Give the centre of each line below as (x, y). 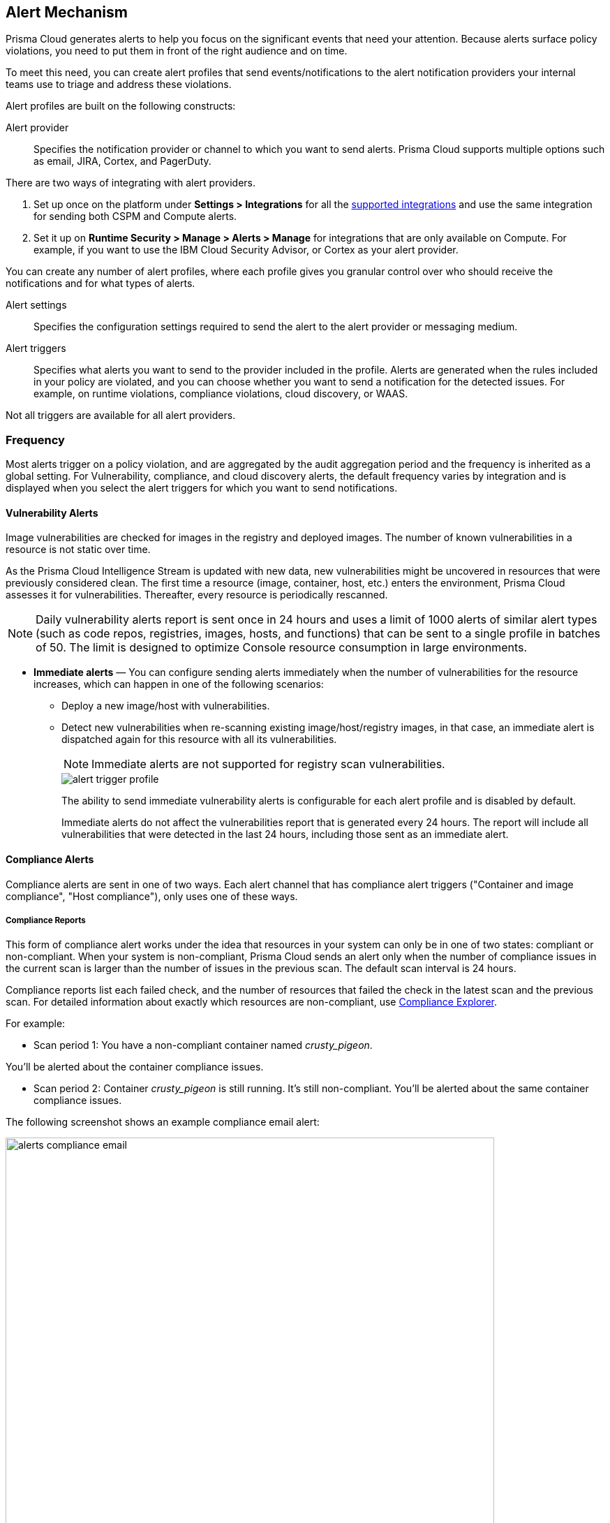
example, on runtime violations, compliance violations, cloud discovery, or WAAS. (221, 394)
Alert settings (36, 305)
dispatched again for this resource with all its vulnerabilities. (199, 740)
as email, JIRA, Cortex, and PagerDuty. (122, 161)
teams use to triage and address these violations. (119, 84)
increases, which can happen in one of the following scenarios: (179, 684)
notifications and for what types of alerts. (101, 284)
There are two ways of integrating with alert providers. (131, 183)
